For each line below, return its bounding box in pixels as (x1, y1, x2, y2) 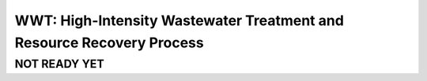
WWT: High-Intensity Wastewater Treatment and (14, 12, 344, 29)
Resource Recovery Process (14, 34, 205, 51)
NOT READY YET (14, 57, 104, 71)
